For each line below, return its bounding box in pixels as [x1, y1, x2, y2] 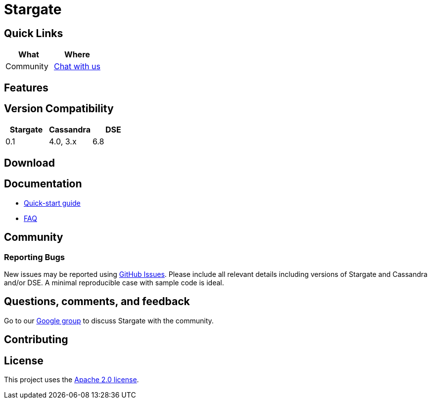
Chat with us [53, 61, 100, 72]
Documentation [4, 178, 82, 190]
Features [4, 81, 48, 94]
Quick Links [4, 27, 63, 40]
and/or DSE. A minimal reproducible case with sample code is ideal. [4, 278, 224, 287]
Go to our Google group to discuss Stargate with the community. [4, 316, 214, 325]
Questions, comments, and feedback [4, 295, 190, 308]
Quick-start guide [24, 198, 81, 207]
